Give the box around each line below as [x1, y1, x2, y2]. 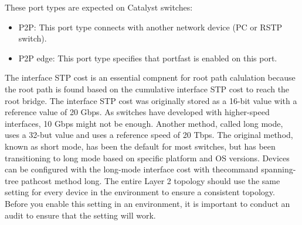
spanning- [261, 163, 296, 175]
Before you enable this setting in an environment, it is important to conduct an [5, 197, 290, 209]
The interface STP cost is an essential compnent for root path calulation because [5, 71, 296, 84]
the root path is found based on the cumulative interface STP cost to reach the [5, 82, 290, 95]
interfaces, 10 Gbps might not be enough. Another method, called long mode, [5, 117, 283, 129]
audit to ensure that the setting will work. [5, 209, 156, 221]
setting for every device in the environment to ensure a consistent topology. [5, 186, 275, 198]
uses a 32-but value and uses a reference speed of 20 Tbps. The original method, [5, 129, 293, 141]
